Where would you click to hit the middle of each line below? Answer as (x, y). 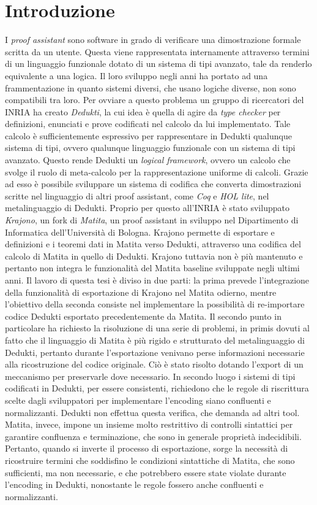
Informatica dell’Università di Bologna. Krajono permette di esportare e (140, 232)
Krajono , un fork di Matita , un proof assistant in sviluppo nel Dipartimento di (152, 220)
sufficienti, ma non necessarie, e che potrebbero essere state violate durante (146, 472)
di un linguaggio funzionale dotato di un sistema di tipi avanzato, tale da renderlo (158, 64)
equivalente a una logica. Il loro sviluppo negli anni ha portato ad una (136, 75)
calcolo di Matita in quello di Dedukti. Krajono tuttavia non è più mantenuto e (154, 256)
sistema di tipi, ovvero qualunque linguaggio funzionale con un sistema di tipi (150, 148)
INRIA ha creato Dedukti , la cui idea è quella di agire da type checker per (143, 111)
